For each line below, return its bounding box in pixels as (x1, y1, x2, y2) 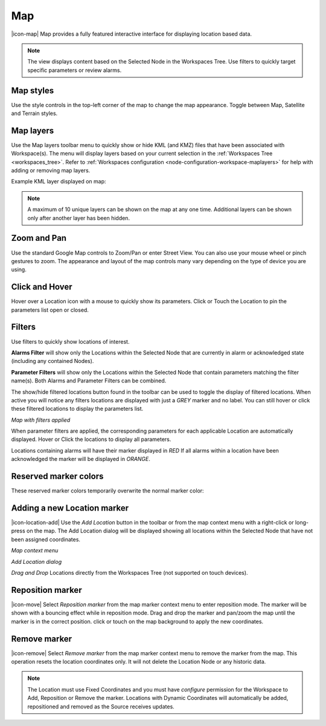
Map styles (11, 85, 54, 96)
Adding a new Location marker (11, 503, 129, 513)
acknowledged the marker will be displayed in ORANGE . (11, 456, 151, 463)
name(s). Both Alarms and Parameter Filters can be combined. (11, 377, 167, 384)
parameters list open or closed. (11, 306, 89, 313)
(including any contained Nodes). (11, 358, 94, 365)
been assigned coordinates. (11, 535, 81, 543)
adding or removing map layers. (11, 167, 91, 174)
